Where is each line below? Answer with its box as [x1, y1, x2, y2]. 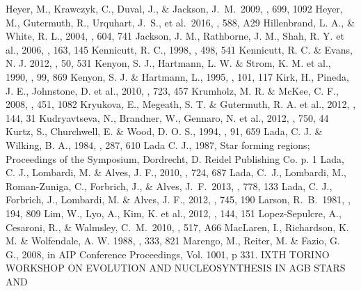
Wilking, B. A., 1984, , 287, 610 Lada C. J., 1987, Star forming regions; [6, 137, 310, 152]
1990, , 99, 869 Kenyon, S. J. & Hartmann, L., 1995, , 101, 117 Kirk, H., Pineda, [6, 69, 349, 84]
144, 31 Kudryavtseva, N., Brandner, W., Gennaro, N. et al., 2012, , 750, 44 [6, 110, 329, 125]
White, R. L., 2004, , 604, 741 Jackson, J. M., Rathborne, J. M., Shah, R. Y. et [6, 29, 344, 43]
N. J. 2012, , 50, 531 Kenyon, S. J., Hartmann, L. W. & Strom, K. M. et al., [6, 56, 331, 70]
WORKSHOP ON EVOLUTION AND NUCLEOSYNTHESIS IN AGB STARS [6, 260, 346, 275]
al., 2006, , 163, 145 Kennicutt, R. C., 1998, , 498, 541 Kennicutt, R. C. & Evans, [6, 42, 353, 56]
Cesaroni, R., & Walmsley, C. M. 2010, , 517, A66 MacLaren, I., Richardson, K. [6, 219, 349, 234]
